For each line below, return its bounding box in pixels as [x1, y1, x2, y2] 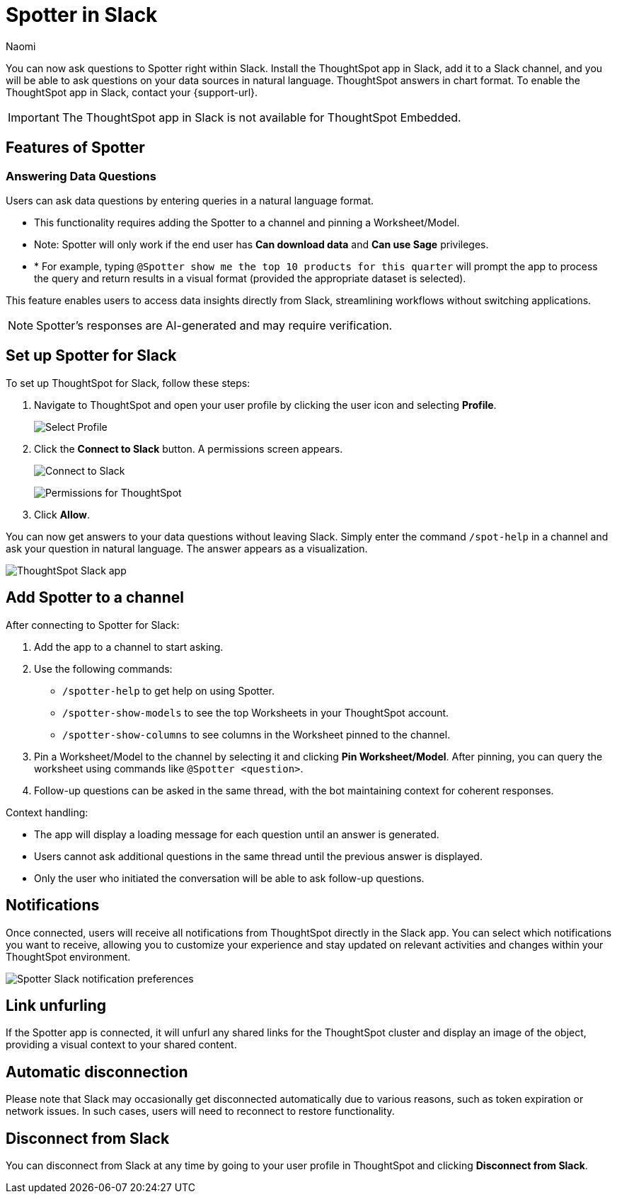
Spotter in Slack [6, 3, 158, 27]
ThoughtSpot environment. [6, 950, 131, 963]
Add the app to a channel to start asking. [34, 640, 224, 653]
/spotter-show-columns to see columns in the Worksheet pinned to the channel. [62, 728, 451, 741]
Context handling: [6, 806, 88, 818]
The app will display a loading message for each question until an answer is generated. [34, 828, 439, 840]
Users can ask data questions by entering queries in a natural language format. [6, 194, 374, 207]
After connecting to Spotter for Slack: [6, 618, 180, 631]
